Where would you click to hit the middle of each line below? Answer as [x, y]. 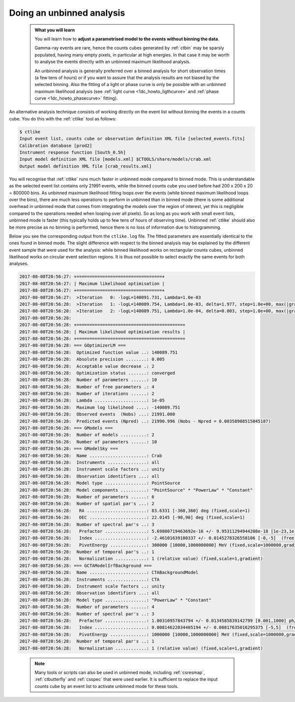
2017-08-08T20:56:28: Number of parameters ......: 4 [87, 607]
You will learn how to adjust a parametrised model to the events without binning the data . [127, 39]
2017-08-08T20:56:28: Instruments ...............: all [89, 462]
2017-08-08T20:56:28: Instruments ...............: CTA [89, 579]
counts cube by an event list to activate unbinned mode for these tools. [107, 686]
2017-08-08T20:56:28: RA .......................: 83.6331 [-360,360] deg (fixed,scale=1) [135, 511]
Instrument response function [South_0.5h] [73, 152]
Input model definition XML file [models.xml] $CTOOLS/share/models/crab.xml [115, 159]
